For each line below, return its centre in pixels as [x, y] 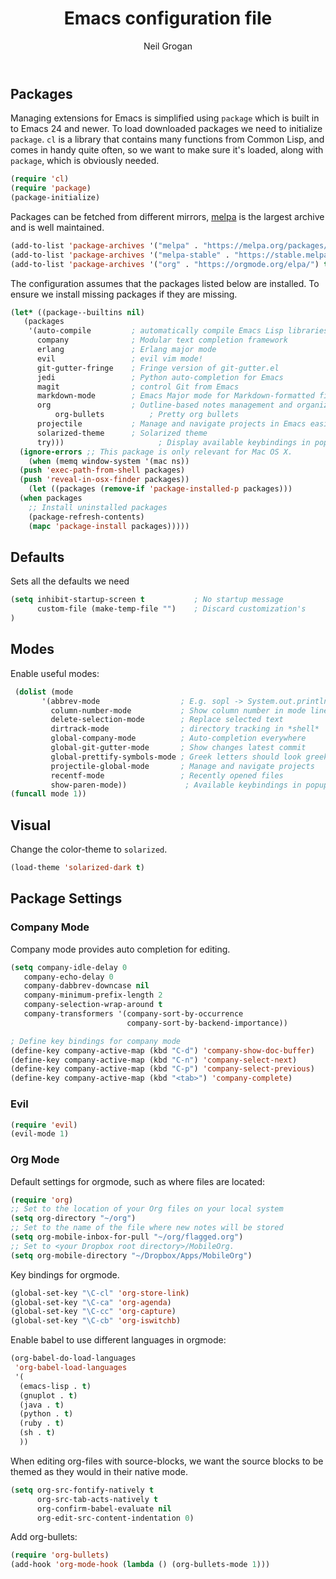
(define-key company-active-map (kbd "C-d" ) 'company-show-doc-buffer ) [162, 1050]
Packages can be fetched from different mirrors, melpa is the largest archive [167, 216]
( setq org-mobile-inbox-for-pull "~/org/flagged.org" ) [127, 1237]
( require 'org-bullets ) [60, 1555]
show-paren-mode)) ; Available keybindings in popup [189, 785]
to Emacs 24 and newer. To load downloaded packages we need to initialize [166, 129]
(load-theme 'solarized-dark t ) [77, 868]
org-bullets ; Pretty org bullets [147, 415]
